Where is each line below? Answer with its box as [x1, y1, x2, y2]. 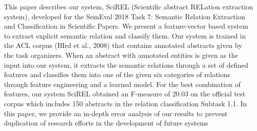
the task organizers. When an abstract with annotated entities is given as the [4, 49, 239, 60]
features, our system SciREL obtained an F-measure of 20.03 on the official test [4, 88, 246, 99]
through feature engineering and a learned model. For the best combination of [4, 79, 241, 89]
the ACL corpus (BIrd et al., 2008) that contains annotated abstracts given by [4, 40, 243, 50]
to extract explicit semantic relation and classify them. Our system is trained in [4, 30, 246, 41]
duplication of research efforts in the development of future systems [4, 118, 208, 128]
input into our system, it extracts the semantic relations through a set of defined [4, 59, 249, 70]
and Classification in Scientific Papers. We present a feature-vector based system [4, 21, 249, 31]
